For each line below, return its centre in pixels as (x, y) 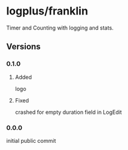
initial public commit (31, 140)
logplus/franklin (47, 11)
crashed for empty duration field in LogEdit (68, 112)
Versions (24, 47)
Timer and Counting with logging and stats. (60, 28)
